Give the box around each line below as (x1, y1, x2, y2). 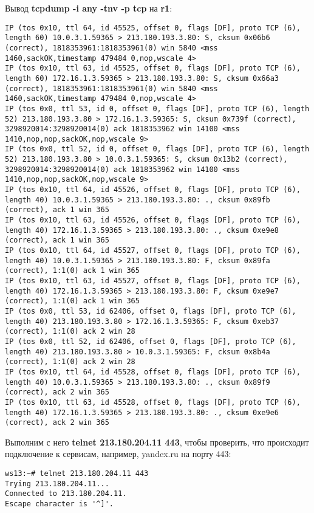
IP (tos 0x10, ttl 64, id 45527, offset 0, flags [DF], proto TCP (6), (5, 246, 301, 255)
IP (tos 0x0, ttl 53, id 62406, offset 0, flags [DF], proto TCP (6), (5, 306, 296, 315)
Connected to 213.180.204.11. (5, 489, 127, 498)
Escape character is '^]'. (5, 500, 114, 508)
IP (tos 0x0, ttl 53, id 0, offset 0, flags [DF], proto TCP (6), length (5, 104, 310, 113)
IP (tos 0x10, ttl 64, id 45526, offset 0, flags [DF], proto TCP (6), (5, 185, 301, 195)
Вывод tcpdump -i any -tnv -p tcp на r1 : (5, 2, 172, 14)
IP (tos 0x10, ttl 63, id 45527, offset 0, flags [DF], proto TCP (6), (5, 277, 301, 285)
